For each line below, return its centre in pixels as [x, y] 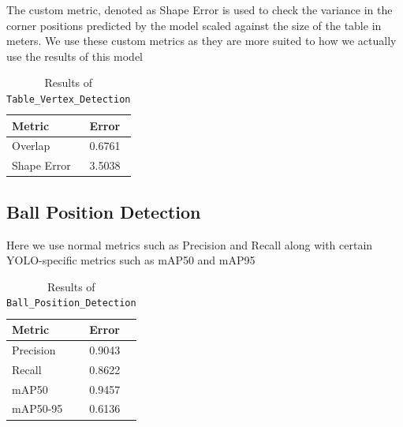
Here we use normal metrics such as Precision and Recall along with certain [190, 244]
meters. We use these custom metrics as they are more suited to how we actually [201, 41]
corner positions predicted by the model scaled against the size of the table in [194, 25]
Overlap [31, 146]
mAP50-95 [37, 408]
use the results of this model [75, 56]
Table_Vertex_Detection [69, 99]
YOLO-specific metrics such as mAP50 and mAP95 [131, 260]
